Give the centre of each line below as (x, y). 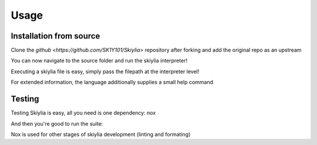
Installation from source (55, 36)
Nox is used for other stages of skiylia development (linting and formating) (101, 134)
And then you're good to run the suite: (57, 123)
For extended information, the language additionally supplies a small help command (112, 82)
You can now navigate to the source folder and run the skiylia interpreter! (99, 61)
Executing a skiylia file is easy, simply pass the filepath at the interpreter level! (105, 71)
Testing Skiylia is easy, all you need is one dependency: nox (83, 113)
